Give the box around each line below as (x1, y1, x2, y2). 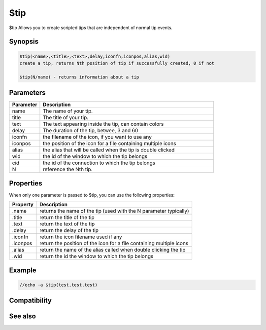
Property (12, 201, 34, 208)
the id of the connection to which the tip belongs (42, 159, 156, 166)
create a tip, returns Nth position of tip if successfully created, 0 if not (19, 60, 214, 66)
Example (9, 266, 36, 274)
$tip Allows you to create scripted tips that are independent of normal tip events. (9, 25, 172, 31)
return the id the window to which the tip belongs (39, 253, 154, 260)
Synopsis (9, 37, 39, 46)
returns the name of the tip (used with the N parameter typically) (39, 208, 189, 215)
